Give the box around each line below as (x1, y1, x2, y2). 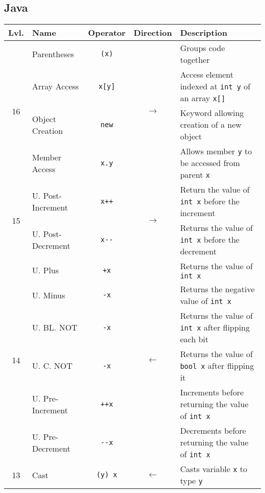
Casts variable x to (180, 463, 247, 475)
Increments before (180, 386, 244, 398)
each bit (180, 333, 208, 345)
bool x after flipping (180, 360, 254, 372)
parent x (180, 169, 210, 181)
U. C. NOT (32, 360, 73, 372)
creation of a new (180, 119, 242, 131)
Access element (180, 68, 233, 81)
